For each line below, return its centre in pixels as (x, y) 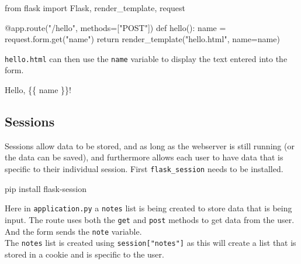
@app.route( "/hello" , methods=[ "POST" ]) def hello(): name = (115, 27)
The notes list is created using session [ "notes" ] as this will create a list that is (150, 243)
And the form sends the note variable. (73, 231)
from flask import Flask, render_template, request (95, 8)
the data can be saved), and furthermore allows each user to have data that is (144, 157)
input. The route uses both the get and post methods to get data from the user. (150, 219)
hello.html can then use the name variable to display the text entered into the (146, 58)
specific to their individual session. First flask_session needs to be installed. (144, 169)
